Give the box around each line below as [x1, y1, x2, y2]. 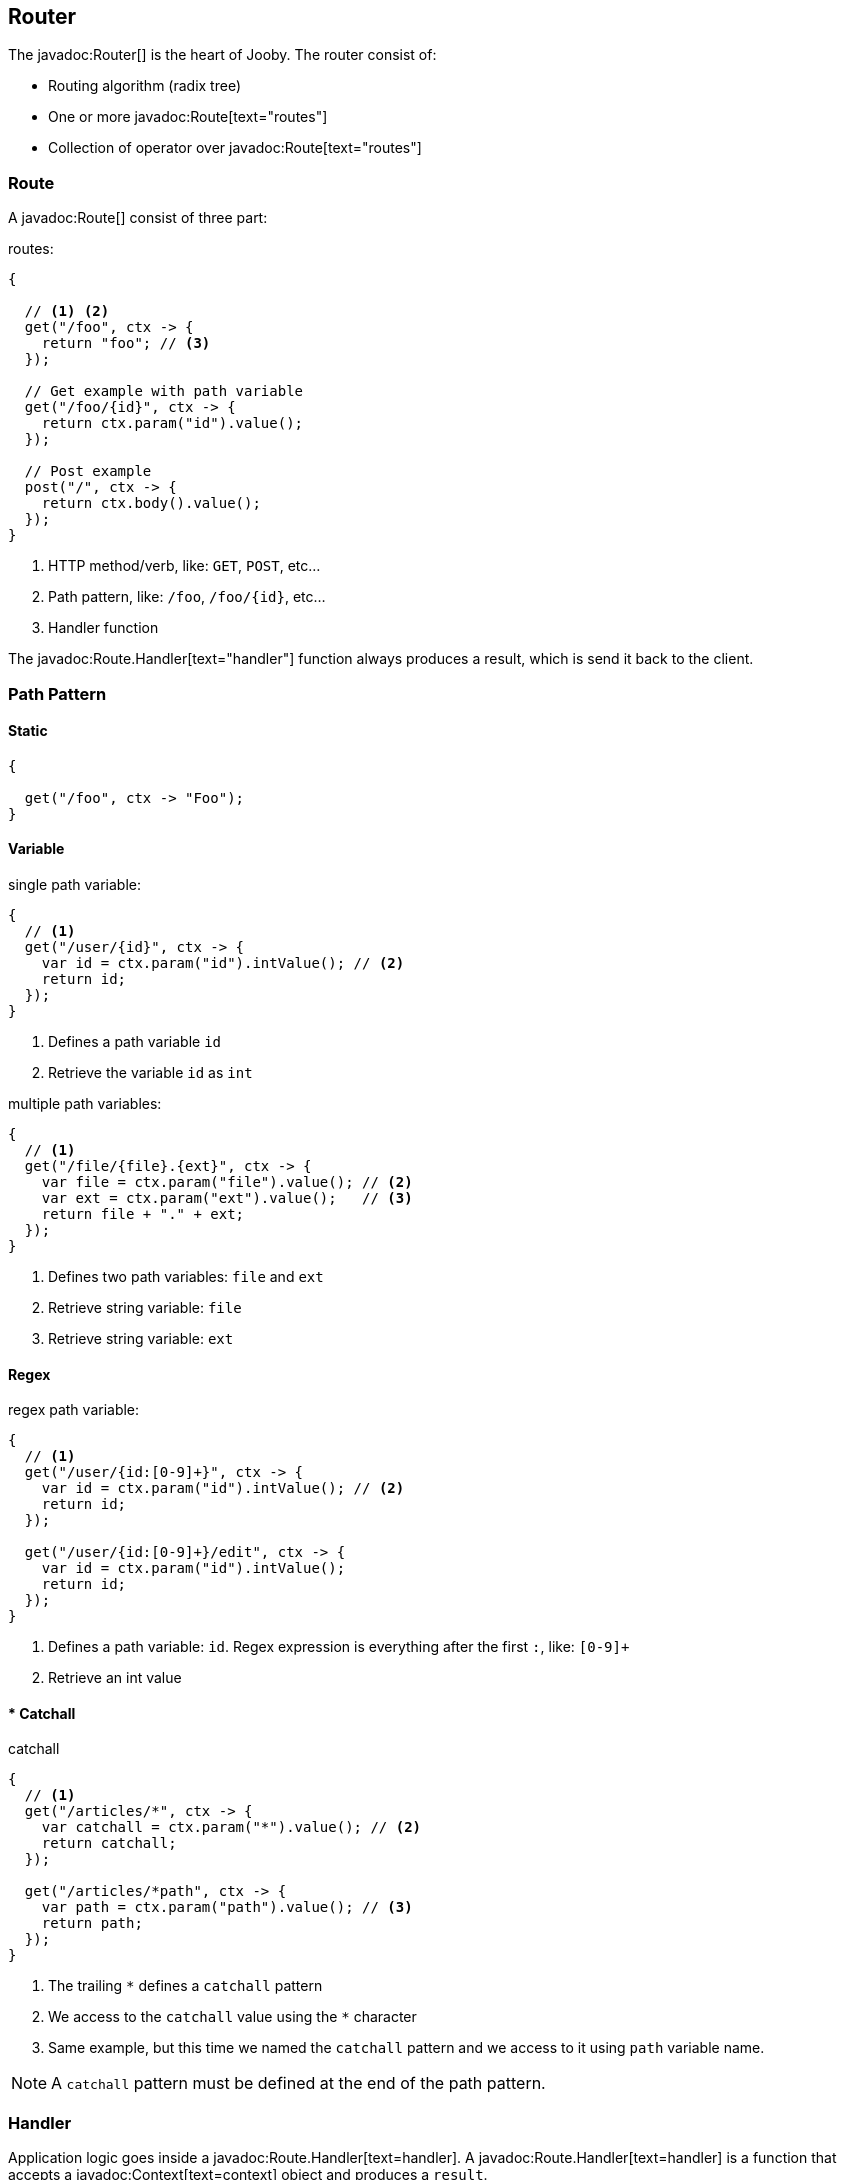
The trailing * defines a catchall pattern [48, 1977, 323, 1995]
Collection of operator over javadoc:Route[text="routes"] [48, 139, 422, 157]
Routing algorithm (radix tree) [48, 77, 242, 95]
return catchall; [41, 1835, 177, 1852]
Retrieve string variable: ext [48, 1329, 234, 1347]
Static [8, 722, 48, 740]
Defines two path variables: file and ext [48, 1267, 324, 1285]
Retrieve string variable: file [48, 1298, 242, 1316]
